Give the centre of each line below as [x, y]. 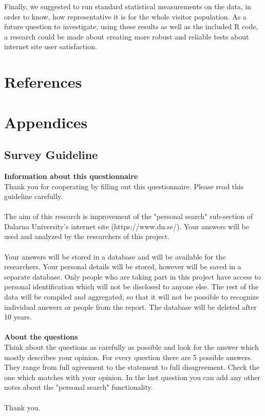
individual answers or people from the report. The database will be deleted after [130, 306]
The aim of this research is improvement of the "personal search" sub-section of [129, 216]
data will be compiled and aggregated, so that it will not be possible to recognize [132, 297]
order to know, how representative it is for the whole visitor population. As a [125, 16]
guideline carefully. [34, 196]
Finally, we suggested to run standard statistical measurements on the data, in [128, 6]
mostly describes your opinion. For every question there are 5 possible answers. [128, 357]
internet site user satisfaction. [51, 46]
